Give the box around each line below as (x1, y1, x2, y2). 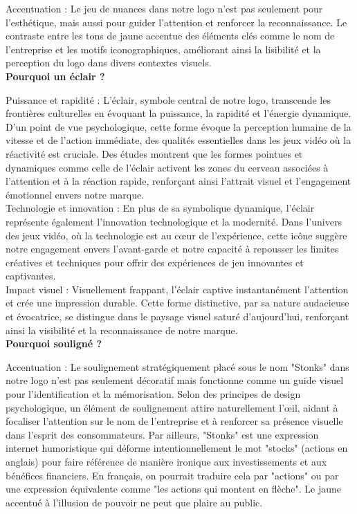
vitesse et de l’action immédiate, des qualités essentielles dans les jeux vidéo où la (6, 133, 351, 147)
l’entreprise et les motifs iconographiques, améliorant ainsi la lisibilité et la (6, 42, 321, 56)
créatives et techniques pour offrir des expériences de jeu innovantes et (6, 255, 304, 269)
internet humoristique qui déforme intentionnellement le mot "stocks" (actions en (6, 441, 348, 455)
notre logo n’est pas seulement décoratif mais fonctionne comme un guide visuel (6, 373, 344, 387)
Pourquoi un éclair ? (6, 68, 105, 83)
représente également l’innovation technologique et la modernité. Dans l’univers (6, 214, 342, 228)
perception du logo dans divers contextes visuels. (6, 55, 212, 70)
